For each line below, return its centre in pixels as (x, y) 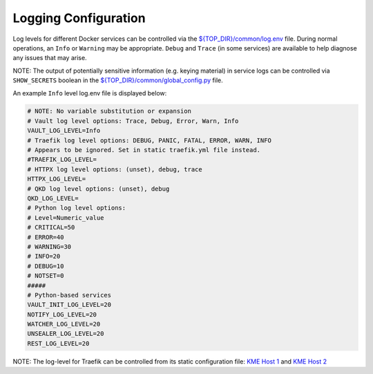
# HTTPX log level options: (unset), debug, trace (115, 169)
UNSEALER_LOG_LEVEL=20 (66, 334)
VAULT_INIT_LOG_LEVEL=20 (69, 305)
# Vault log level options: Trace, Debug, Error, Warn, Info (133, 121)
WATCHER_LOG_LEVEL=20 (64, 324)
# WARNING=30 (49, 246)
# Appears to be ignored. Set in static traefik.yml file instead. (144, 150)
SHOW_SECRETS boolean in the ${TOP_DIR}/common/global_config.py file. (118, 80)
